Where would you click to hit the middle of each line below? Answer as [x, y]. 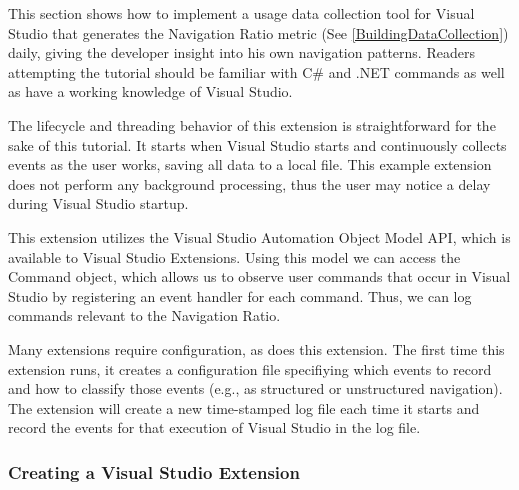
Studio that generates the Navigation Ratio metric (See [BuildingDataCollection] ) [258, 32]
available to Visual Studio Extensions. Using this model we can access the [234, 256]
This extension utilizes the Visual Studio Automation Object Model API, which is [259, 236]
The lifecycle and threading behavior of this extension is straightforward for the [252, 124]
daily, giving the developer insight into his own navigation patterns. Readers [241, 52]
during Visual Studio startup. [98, 203]
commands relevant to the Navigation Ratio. [144, 315]
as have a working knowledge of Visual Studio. [150, 91]
